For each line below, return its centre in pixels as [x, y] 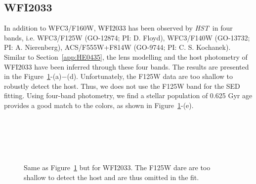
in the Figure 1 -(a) [33, 76]
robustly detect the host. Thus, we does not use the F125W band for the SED [122, 86]
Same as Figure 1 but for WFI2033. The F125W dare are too [117, 167]
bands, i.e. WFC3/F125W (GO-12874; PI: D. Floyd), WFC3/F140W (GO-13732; [127, 37]
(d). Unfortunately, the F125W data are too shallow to [150, 76]
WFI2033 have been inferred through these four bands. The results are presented [127, 66]
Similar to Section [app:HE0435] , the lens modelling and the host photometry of [126, 56]
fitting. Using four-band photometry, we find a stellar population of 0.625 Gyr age [128, 95]
